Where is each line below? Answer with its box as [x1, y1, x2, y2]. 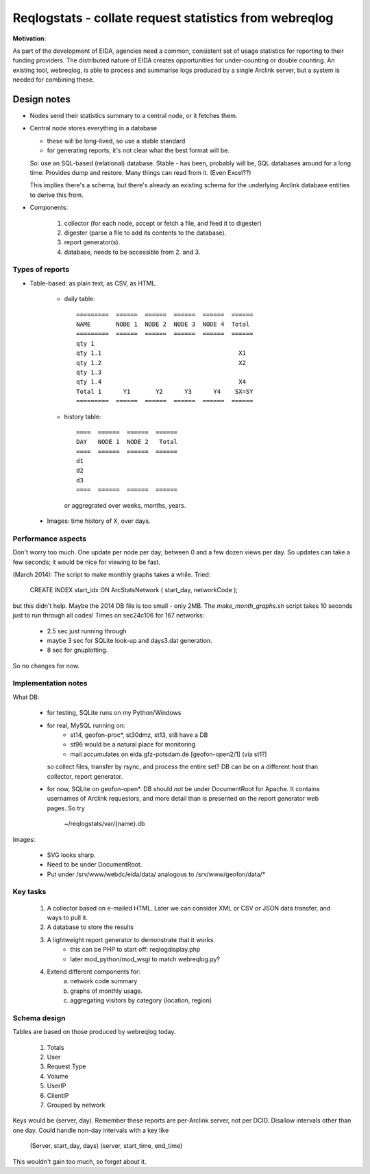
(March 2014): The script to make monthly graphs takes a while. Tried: [12, 570, 211, 578]
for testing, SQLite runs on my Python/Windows [47, 709, 182, 717]
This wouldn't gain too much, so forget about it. [12, 1157, 147, 1166]
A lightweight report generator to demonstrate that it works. [47, 935, 216, 943]
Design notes [12, 93, 71, 105]
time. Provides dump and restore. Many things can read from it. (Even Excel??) [29, 168, 251, 176]
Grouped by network [47, 1101, 106, 1110]
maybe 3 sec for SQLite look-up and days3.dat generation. [47, 636, 212, 644]
